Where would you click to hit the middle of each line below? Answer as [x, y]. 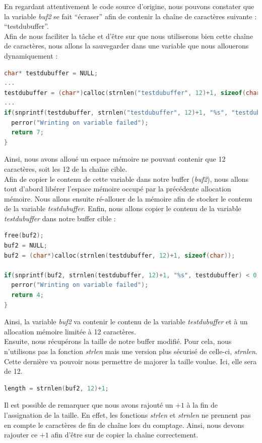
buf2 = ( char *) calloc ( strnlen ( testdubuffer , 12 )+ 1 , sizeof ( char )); [120, 255]
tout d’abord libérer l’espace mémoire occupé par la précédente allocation [118, 189]
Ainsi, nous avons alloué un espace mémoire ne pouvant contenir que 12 [115, 159]
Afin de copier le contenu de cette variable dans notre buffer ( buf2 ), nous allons [126, 179]
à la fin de [202, 405]
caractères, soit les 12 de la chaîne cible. [66, 168]
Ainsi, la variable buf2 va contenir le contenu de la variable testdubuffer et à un [126, 322]
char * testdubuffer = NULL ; [51, 73]
